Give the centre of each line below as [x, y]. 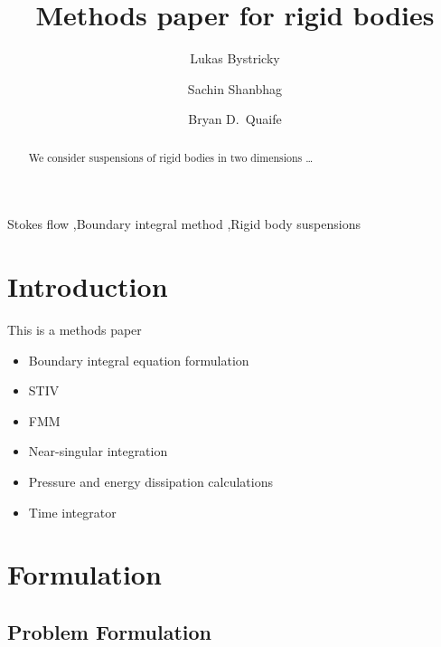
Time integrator [72, 512]
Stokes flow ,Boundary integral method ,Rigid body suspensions [184, 224]
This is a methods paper [75, 330]
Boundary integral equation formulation [139, 360]
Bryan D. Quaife [235, 119]
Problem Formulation [109, 632]
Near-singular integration [98, 451]
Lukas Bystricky [235, 58]
